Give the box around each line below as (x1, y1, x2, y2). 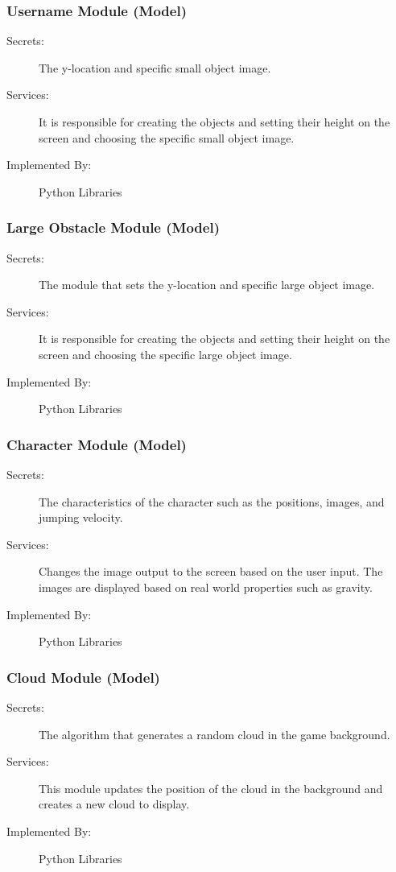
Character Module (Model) (6, 434, 187, 454)
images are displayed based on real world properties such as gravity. (39, 578, 373, 595)
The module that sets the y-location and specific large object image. (39, 276, 375, 293)
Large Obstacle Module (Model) (6, 217, 220, 238)
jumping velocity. (39, 509, 123, 526)
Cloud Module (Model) (6, 667, 160, 687)
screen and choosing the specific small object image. (39, 129, 295, 146)
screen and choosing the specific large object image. (39, 345, 292, 362)
